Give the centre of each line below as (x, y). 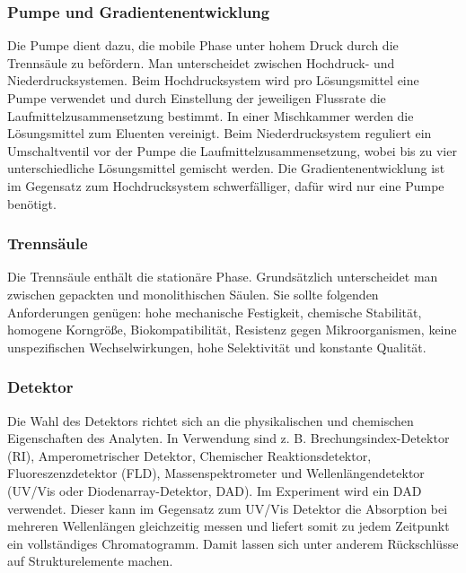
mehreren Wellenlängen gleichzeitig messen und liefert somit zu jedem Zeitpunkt (229, 526)
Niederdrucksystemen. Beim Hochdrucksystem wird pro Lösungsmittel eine (213, 80)
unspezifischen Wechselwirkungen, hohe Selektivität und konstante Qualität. (217, 347)
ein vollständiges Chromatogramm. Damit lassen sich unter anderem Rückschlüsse (233, 543)
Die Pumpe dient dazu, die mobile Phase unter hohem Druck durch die (203, 45)
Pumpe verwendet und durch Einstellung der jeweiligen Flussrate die (197, 98)
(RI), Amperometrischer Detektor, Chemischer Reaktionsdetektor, (189, 455)
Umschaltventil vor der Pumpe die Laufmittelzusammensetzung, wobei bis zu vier (232, 150)
